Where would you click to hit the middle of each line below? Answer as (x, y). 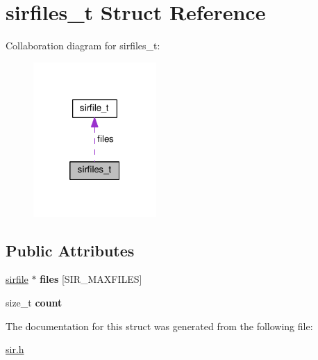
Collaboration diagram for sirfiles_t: (83, 46)
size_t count (34, 303)
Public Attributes (70, 250)
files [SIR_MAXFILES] (91, 279)
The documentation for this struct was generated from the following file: (159, 326)
